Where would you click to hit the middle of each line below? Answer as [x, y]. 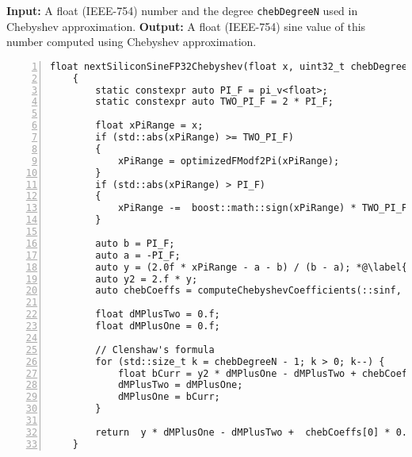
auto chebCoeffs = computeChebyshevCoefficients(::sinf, [248, 291]
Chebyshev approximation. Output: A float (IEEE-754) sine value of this [186, 26]
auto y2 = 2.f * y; [147, 279]
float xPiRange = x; [149, 126]
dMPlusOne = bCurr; [169, 397]
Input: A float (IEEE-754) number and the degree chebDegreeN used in [182, 10]
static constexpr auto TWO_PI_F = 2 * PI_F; [214, 102]
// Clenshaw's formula [155, 349]
